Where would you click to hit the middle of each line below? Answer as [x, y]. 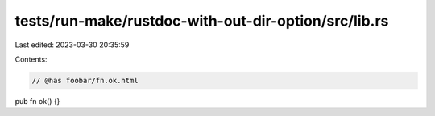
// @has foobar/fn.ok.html [85, 80]
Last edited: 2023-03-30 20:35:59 [72, 45]
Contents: [31, 59]
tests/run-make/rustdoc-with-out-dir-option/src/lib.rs [202, 21]
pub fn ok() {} [37, 101]
